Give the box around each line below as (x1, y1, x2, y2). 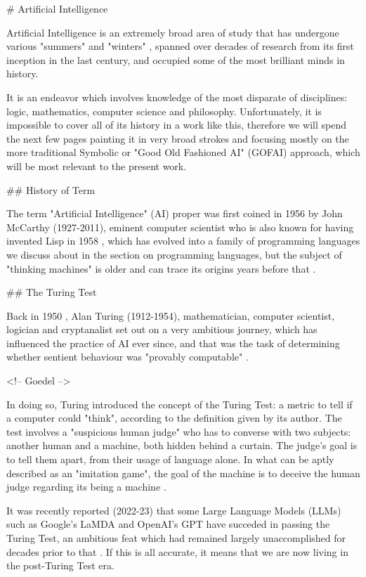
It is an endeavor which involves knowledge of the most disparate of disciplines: (6, 89, 348, 104)
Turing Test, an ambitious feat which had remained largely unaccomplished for (6, 531, 346, 545)
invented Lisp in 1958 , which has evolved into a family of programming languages (6, 233, 360, 248)
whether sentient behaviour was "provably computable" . (6, 349, 249, 364)
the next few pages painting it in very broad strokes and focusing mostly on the (6, 131, 349, 145)
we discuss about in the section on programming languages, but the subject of (6, 247, 342, 261)
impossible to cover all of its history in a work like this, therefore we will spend (6, 117, 347, 132)
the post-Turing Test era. (6, 558, 115, 573)
